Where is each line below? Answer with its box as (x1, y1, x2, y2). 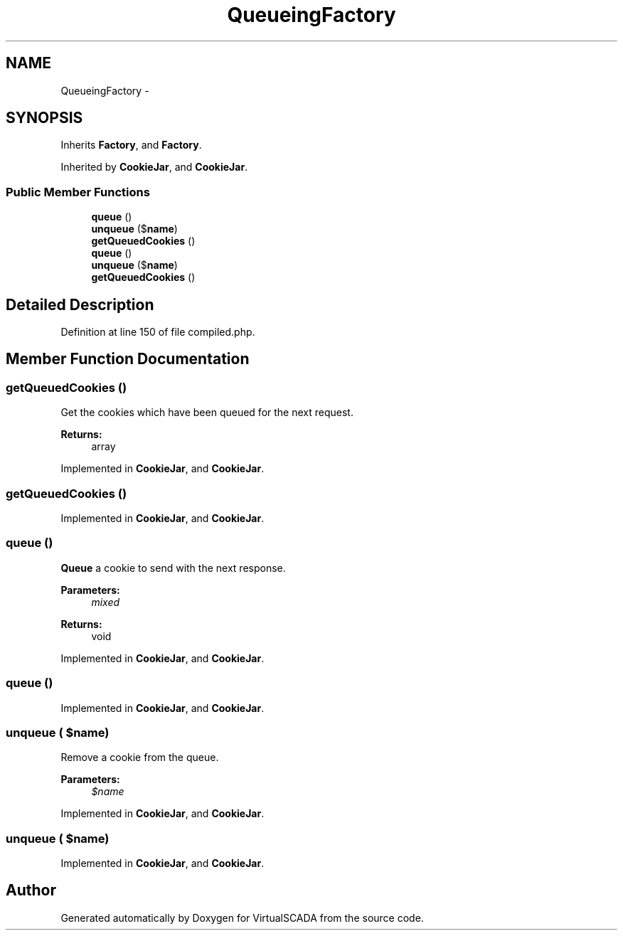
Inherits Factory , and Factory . (60, 139, 202, 151)
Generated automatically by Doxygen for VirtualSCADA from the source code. (60, 911, 424, 924)
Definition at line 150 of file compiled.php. (60, 326, 255, 339)
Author (6, 881, 56, 900)
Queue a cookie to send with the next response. (60, 561, 286, 574)
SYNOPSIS (6, 109, 83, 127)
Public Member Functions (6, 184, 150, 199)
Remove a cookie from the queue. (60, 751, 219, 764)
